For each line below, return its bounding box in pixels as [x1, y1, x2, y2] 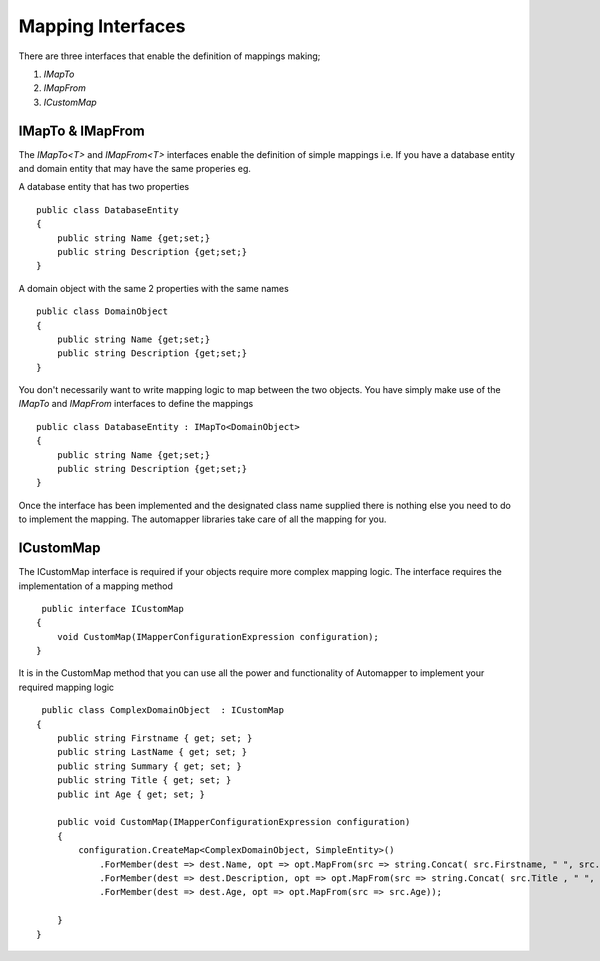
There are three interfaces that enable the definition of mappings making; [18, 50, 321, 62]
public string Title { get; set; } [56, 775, 232, 786]
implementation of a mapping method [18, 580, 174, 592]
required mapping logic [18, 681, 115, 693]
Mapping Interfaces [18, 15, 186, 37]
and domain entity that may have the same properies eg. [18, 163, 252, 175]
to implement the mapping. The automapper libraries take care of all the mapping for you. [18, 513, 387, 525]
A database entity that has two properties [18, 181, 190, 193]
